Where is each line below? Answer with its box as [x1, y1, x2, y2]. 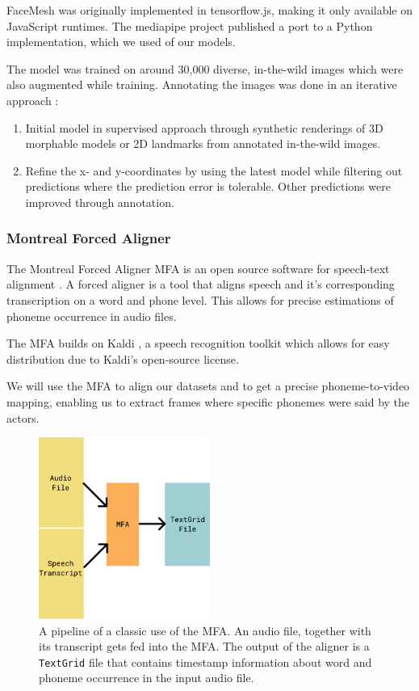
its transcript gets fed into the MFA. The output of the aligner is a [39, 638, 370, 655]
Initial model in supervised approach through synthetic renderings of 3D [25, 119, 383, 136]
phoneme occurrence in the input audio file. [39, 669, 254, 686]
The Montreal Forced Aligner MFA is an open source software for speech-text [6, 259, 390, 276]
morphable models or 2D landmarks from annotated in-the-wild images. [25, 135, 381, 152]
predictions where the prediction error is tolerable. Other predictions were [25, 178, 391, 195]
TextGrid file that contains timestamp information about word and [39, 653, 372, 670]
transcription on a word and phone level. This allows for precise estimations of [6, 291, 394, 308]
